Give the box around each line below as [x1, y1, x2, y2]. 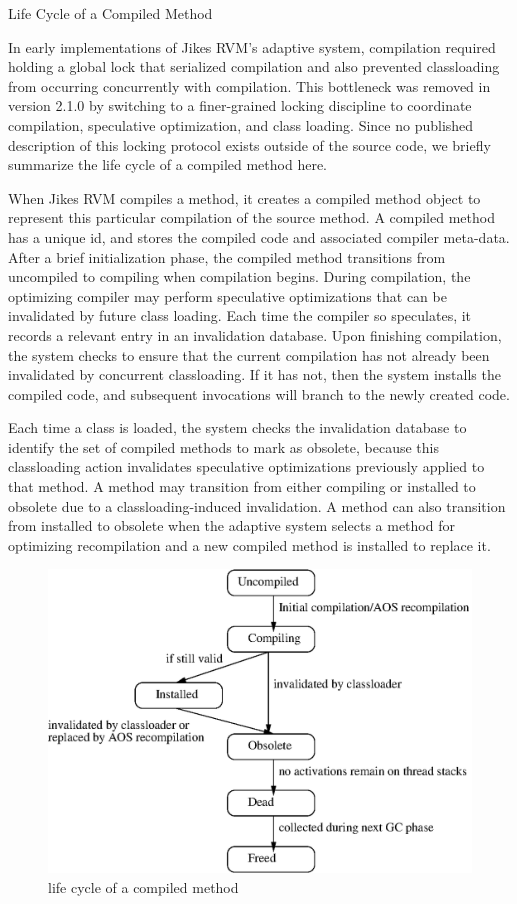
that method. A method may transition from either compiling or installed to [8, 476, 476, 497]
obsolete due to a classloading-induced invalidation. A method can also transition [8, 495, 506, 516]
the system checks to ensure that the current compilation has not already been [8, 344, 490, 365]
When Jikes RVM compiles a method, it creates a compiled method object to [8, 187, 481, 208]
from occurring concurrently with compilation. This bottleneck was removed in [8, 75, 491, 96]
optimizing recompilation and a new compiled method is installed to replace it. [8, 534, 491, 555]
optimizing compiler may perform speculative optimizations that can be [8, 285, 447, 306]
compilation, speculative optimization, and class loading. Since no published [8, 114, 474, 135]
